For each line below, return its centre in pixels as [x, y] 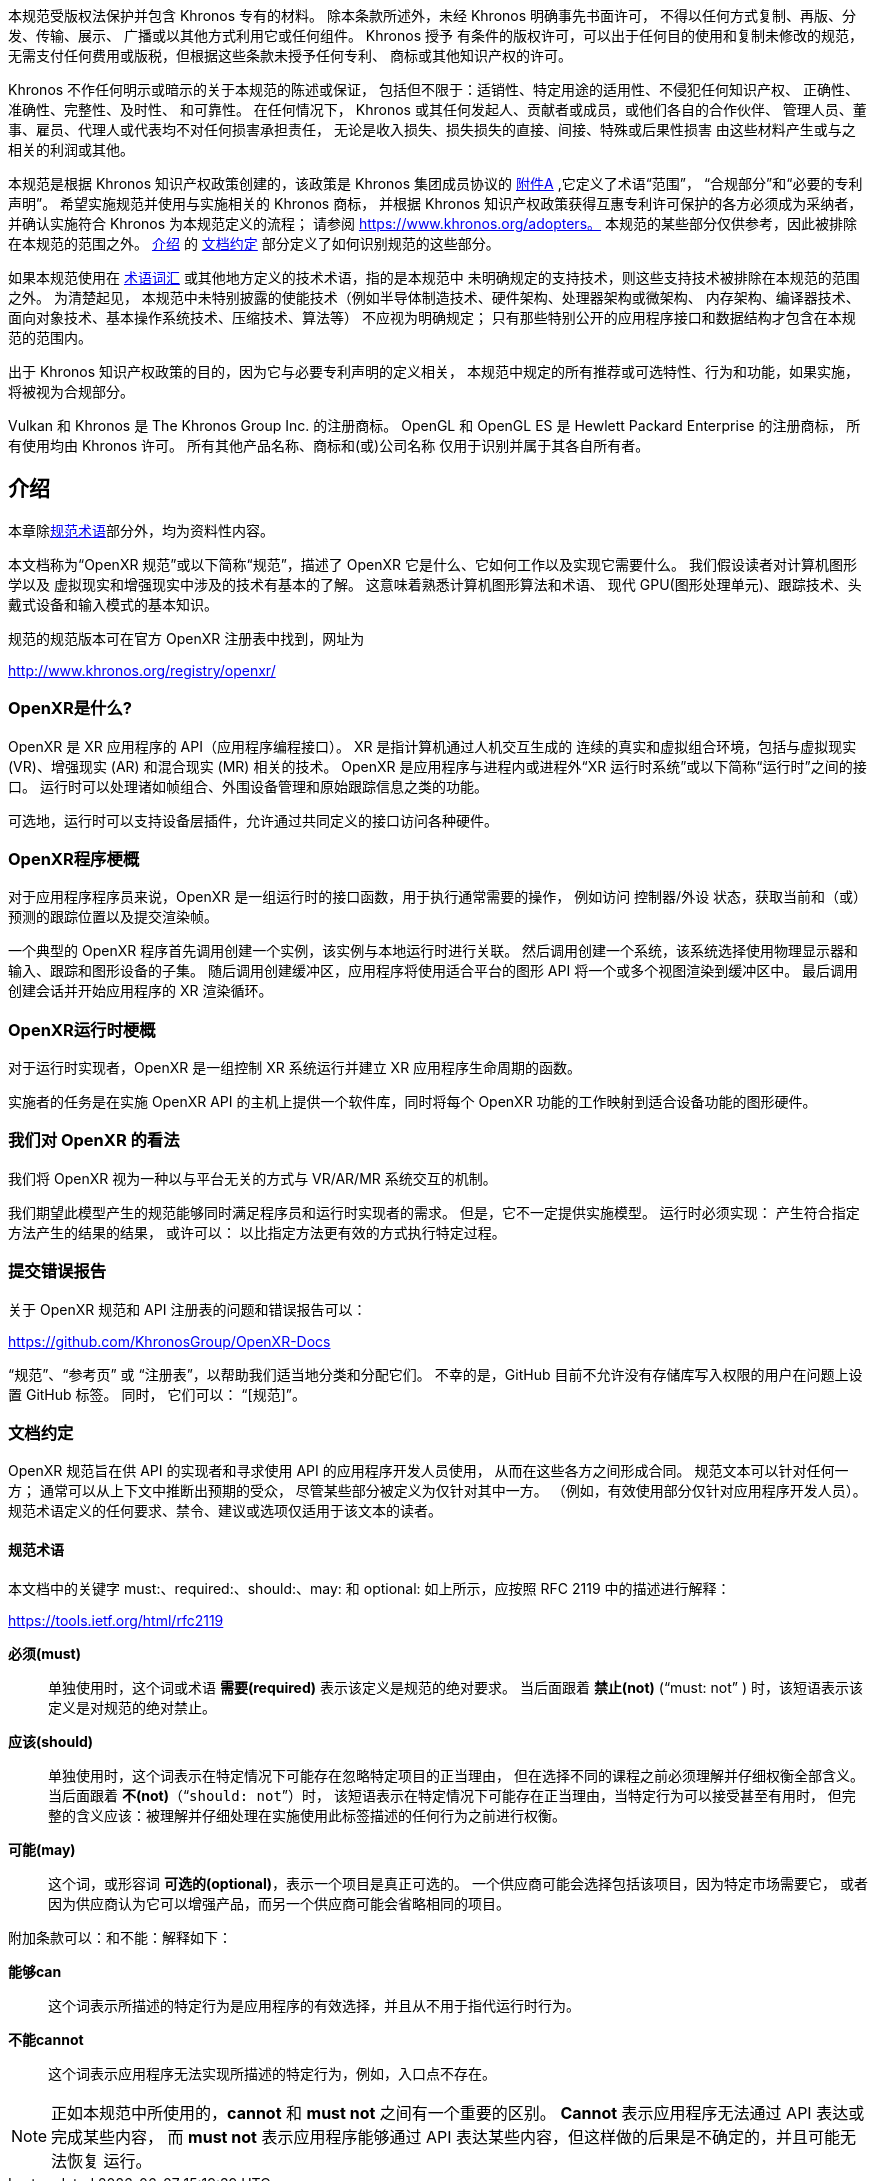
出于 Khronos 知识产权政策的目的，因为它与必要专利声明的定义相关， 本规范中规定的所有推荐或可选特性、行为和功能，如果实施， [433, 371]
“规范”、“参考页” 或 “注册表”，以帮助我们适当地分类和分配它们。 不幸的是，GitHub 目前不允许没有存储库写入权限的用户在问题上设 [435, 1374]
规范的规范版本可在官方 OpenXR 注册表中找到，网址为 [186, 638]
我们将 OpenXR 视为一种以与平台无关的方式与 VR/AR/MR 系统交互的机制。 [252, 1178]
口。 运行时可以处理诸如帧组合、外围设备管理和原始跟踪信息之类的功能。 [248, 786]
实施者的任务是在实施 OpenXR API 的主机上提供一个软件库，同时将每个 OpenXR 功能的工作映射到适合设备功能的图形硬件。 [412, 1102]
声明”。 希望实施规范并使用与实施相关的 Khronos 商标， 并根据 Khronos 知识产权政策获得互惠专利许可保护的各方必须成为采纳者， [435, 203]
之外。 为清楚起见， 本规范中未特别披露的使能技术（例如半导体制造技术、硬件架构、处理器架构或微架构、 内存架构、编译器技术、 [434, 297]
